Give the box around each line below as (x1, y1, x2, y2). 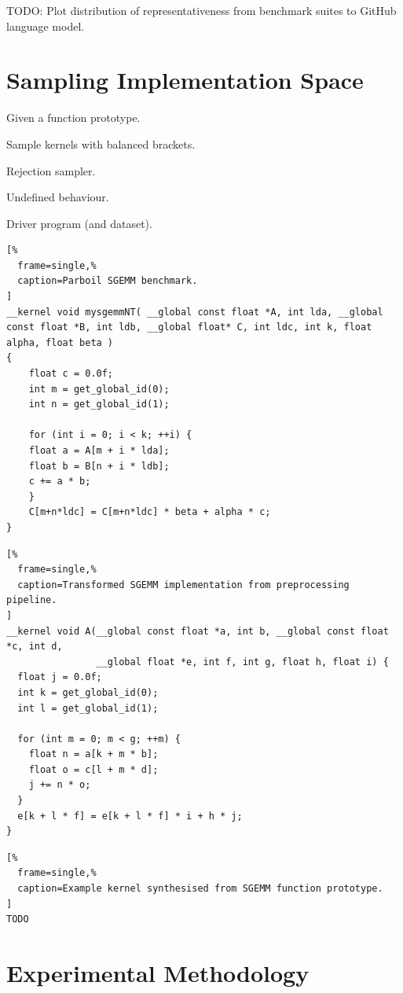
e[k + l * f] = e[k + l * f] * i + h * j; (17, 810, 243, 822)
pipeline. (6, 594, 57, 606)
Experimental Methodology (6, 957, 310, 988)
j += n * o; (28, 779, 91, 791)
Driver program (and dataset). (6, 215, 152, 231)
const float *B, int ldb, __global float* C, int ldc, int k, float (6, 322, 372, 333)
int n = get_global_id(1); (28, 399, 170, 410)
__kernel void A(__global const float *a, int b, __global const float (6, 625, 389, 637)
